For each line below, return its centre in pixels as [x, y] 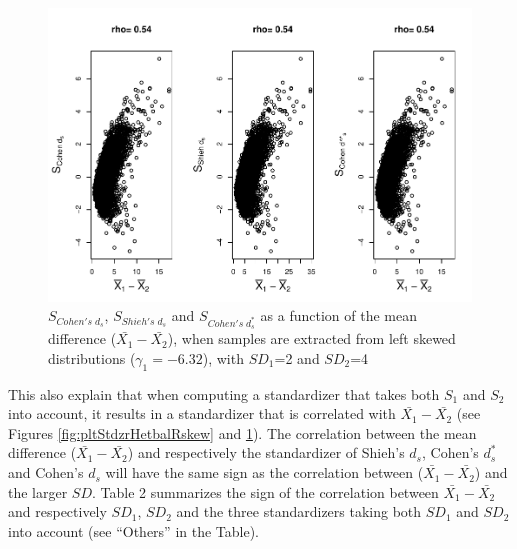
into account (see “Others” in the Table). [134, 530]
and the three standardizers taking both [299, 511]
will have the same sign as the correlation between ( [264, 472]
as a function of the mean [338, 315]
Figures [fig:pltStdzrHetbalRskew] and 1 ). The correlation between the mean [242, 432]
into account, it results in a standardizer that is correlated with [202, 413]
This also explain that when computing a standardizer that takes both [224, 393]
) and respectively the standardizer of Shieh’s [266, 452]
